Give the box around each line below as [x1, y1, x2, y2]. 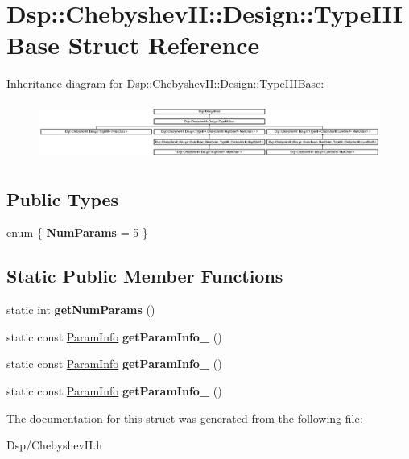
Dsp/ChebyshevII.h [6, 436, 102, 453]
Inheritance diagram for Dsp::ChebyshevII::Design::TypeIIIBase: [6, 75, 324, 92]
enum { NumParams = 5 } [6, 224, 148, 241]
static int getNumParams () [6, 301, 155, 318]
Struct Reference [68, 28, 260, 61]
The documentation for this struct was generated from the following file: [6, 409, 363, 426]
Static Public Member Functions [6, 263, 283, 288]
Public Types [6, 186, 119, 211]
